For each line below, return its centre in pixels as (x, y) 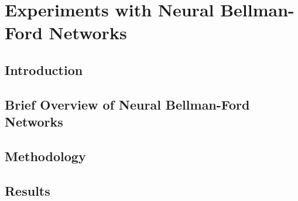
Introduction (44, 69)
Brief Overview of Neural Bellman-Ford (127, 104)
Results (28, 190)
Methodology (45, 156)
